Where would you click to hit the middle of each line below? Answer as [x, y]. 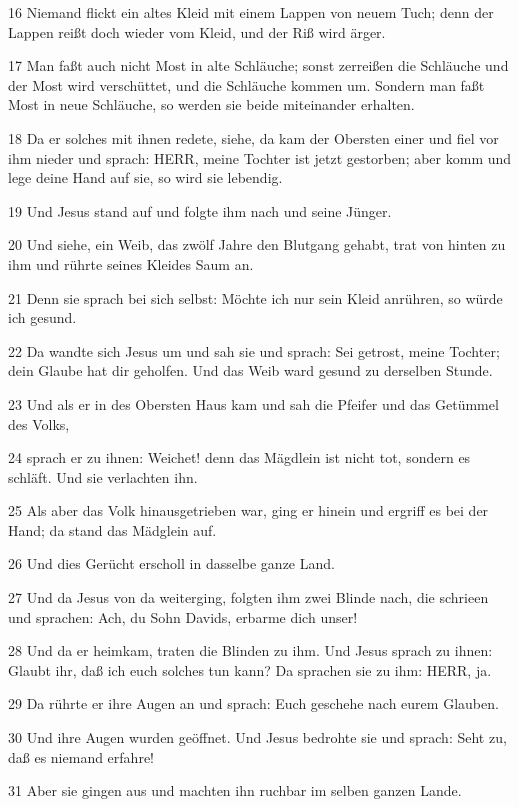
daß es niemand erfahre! [81, 756]
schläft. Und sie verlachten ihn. [103, 476]
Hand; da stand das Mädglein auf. [112, 529]
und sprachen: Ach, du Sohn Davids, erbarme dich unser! [183, 616]
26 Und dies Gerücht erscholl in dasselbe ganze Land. [171, 563]
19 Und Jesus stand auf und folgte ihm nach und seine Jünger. [200, 210]
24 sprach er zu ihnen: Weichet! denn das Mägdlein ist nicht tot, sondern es [239, 457]
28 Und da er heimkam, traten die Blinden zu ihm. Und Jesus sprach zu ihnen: [250, 650]
